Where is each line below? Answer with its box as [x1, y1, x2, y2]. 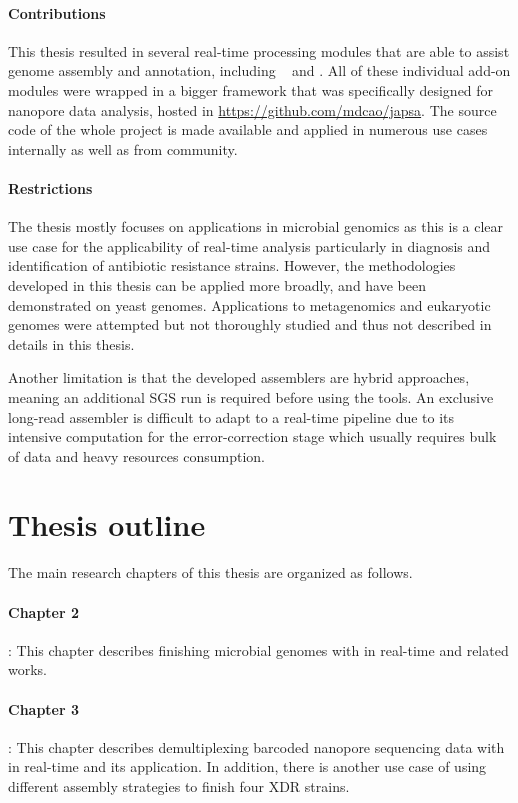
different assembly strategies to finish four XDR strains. [8, 775, 350, 796]
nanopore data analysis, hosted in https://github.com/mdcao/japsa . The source [8, 99, 497, 120]
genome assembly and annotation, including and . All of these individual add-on [8, 60, 511, 81]
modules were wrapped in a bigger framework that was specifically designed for [8, 79, 494, 100]
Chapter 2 [8, 601, 80, 622]
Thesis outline [8, 504, 206, 545]
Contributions [8, 2, 106, 23]
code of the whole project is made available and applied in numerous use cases [8, 119, 488, 140]
